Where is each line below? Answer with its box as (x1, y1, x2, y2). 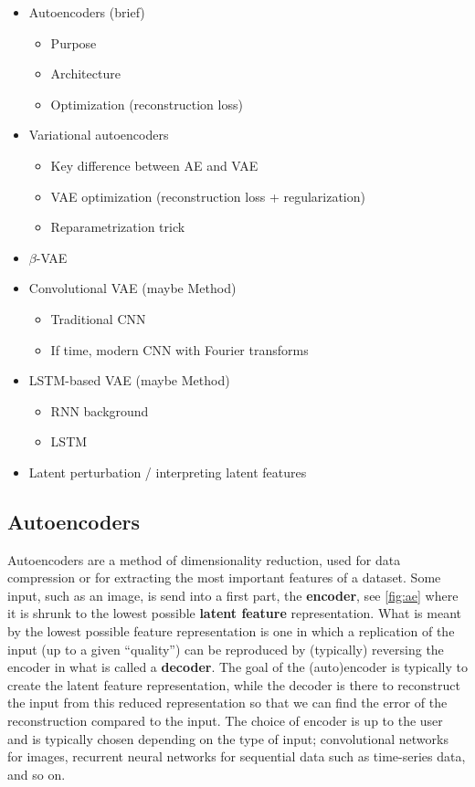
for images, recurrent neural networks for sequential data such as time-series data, (7, 747, 466, 766)
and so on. (7, 764, 66, 783)
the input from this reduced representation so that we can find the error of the (7, 693, 448, 712)
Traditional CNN (50, 309, 146, 328)
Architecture (50, 64, 121, 83)
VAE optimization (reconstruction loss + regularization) (50, 186, 365, 205)
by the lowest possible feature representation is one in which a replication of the (7, 622, 455, 641)
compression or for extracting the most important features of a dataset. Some (7, 568, 441, 587)
